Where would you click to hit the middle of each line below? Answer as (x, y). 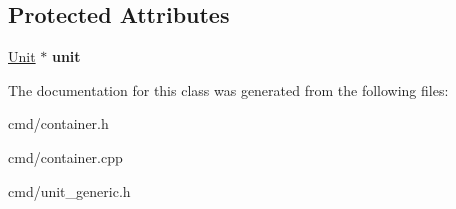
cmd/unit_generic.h (69, 190)
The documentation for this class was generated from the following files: (228, 89)
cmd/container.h (58, 123)
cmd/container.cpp (65, 156)
